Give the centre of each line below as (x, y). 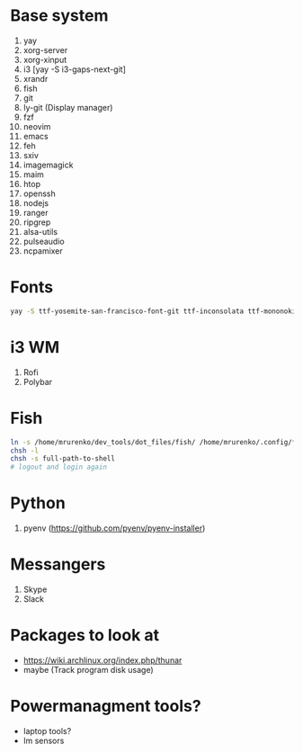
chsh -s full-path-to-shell (63, 459)
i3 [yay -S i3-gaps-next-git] (75, 69)
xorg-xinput (45, 59)
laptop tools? (47, 731)
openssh (40, 193)
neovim (37, 126)
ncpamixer (43, 251)
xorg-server (45, 49)
